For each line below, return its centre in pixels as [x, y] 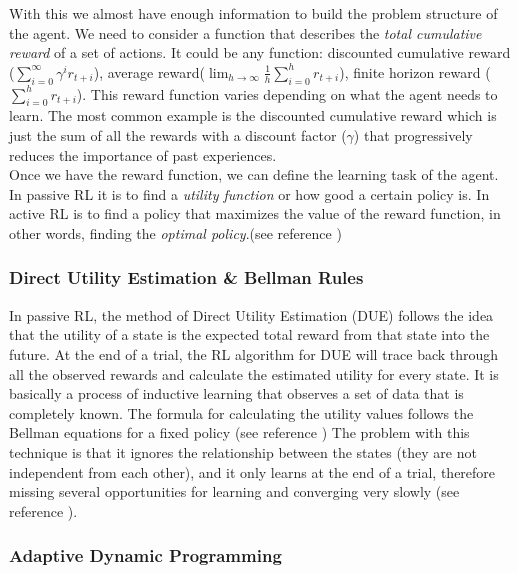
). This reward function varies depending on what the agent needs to [287, 93]
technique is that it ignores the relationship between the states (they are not [243, 451]
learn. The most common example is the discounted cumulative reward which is [253, 115]
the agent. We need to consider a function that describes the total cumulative [245, 32]
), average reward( [149, 71]
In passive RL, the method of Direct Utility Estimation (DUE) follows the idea [251, 314]
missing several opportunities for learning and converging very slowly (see [234, 491]
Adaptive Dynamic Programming [145, 555]
